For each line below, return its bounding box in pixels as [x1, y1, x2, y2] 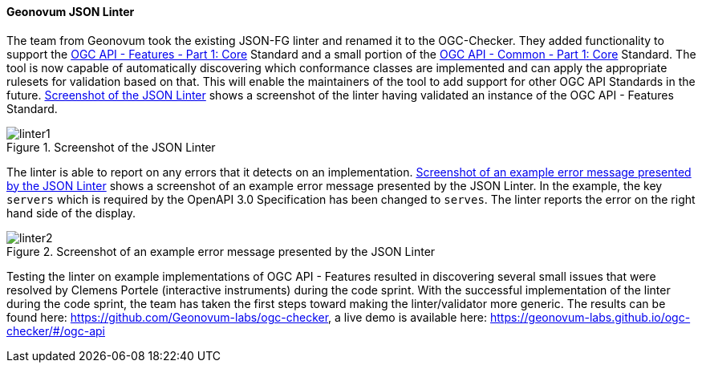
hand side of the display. [6, 205, 136, 220]
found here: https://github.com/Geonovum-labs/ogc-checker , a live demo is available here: [6, 310, 488, 324]
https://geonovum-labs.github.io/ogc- [490, 310, 691, 324]
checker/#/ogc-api [6, 323, 105, 338]
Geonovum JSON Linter [6, 5, 135, 18]
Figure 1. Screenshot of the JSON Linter [6, 140, 216, 154]
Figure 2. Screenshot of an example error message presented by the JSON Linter [6, 244, 436, 258]
